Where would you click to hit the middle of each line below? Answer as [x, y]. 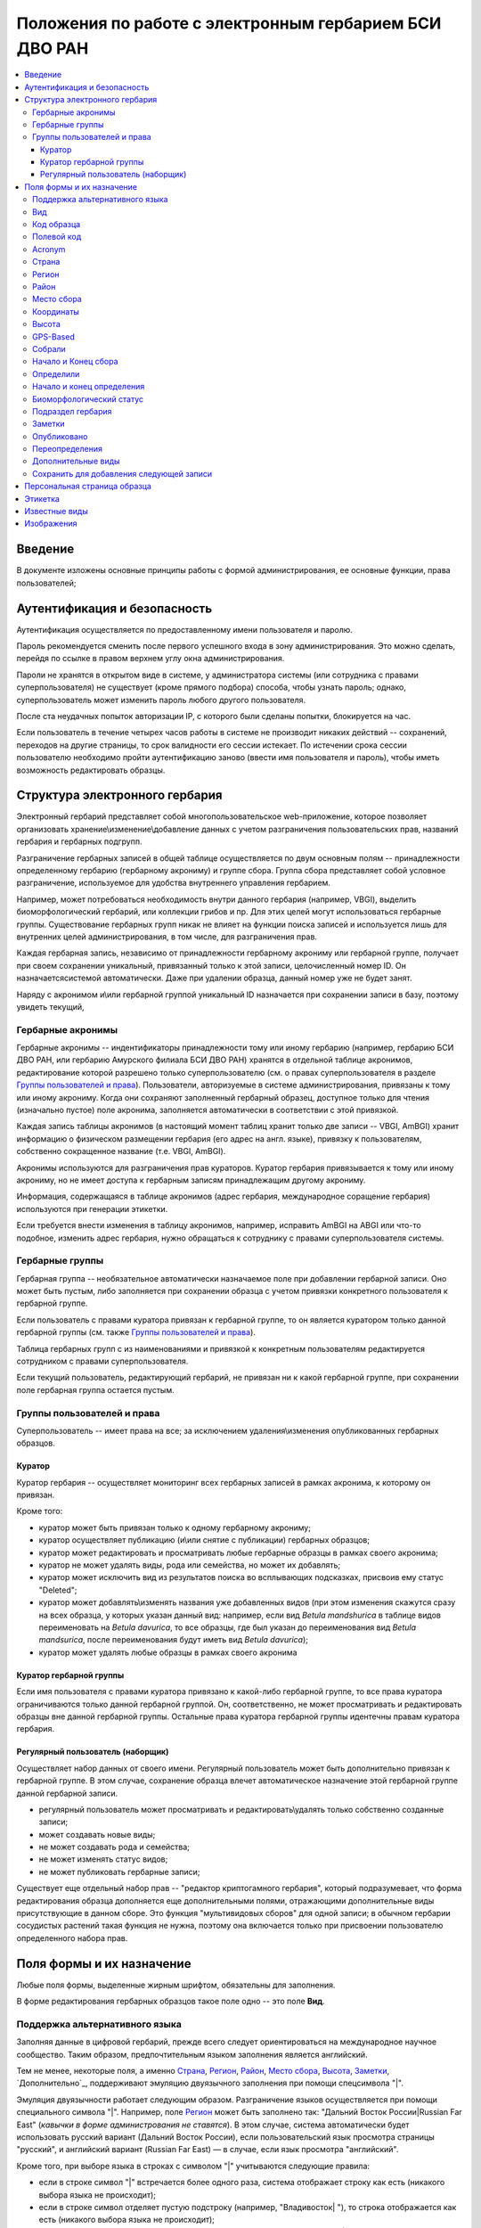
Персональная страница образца [88, 487]
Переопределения [67, 449]
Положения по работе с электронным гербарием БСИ [229, 23]
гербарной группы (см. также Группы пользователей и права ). [136, 1332]
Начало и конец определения [89, 387]
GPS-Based [53, 336]
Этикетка [42, 498]
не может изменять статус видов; [103, 1859]
